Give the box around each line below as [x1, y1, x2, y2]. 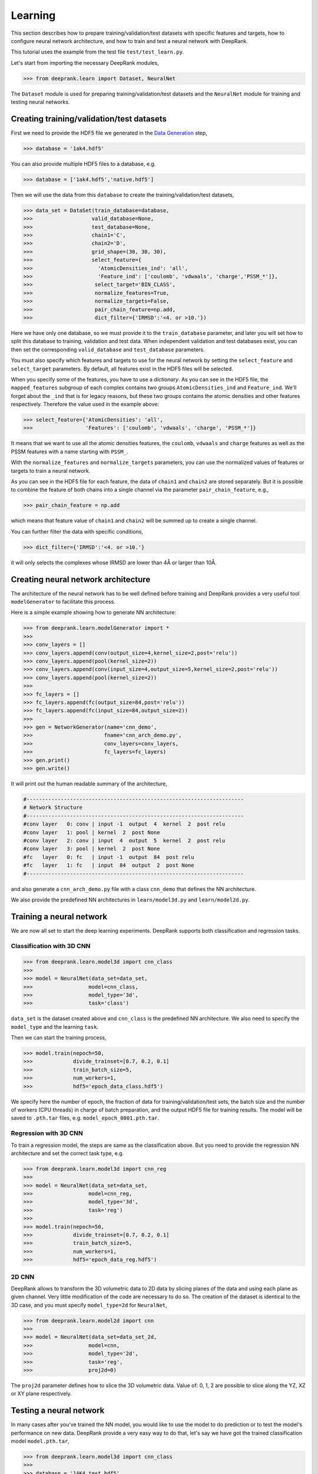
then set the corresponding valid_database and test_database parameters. [11, 346, 206, 353]
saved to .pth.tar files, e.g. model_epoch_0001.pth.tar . [11, 1114, 160, 1121]
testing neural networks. [11, 98, 70, 106]
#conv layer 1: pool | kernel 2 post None [23, 829, 160, 835]
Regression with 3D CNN [11, 1129, 84, 1137]
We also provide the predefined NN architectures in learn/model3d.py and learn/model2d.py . [11, 896, 250, 903]
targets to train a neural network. [11, 467, 91, 474]
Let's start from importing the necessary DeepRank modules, [11, 59, 159, 66]
